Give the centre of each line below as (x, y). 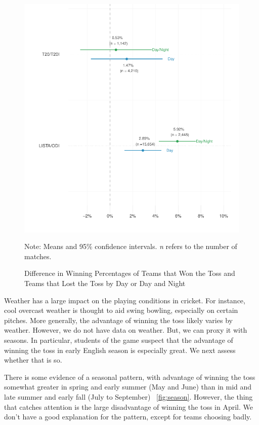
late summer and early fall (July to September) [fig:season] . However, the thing (128, 397)
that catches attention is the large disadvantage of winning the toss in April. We (129, 406)
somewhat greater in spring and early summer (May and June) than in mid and (128, 387)
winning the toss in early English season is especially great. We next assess (120, 350)
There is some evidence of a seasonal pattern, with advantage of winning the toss (130, 377)
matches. (38, 256)
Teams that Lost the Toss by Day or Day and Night (105, 283)
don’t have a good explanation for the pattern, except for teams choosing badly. (128, 417)
